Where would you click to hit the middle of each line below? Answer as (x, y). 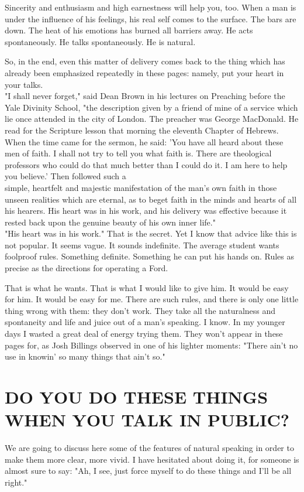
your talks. (24, 84)
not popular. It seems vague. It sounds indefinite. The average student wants (142, 245)
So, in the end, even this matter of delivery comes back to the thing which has (145, 61)
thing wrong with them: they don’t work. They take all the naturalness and (140, 310)
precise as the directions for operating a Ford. (87, 268)
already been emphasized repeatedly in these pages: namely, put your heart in (144, 72)
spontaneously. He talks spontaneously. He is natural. (100, 41)
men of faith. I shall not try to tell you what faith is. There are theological (138, 153)
